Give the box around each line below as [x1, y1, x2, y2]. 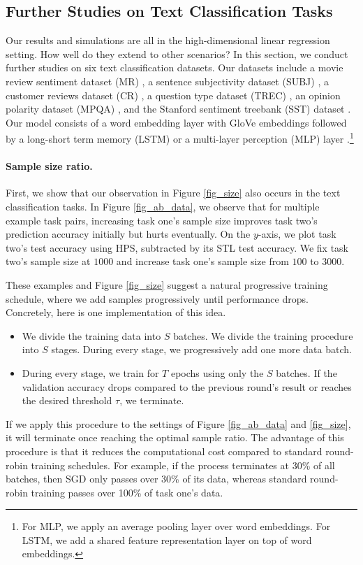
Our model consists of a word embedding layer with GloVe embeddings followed [6, 115, 347, 129]
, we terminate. [119, 393, 184, 408]
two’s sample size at [6, 254, 91, 269]
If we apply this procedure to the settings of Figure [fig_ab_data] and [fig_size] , [6, 416, 351, 431]
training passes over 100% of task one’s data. [31, 485, 223, 499]
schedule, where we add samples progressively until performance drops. [6, 291, 309, 306]
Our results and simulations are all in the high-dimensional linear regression [6, 33, 330, 48]
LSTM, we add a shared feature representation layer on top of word [22, 532, 312, 547]
